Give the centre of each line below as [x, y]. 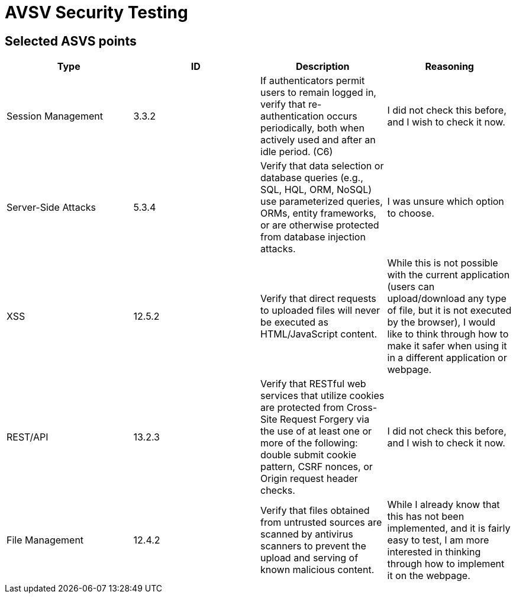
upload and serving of [309, 558]
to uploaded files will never [320, 311]
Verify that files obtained [315, 511]
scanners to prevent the [313, 546]
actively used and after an [318, 140]
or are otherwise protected [320, 225]
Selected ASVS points [71, 41]
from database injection [313, 237]
